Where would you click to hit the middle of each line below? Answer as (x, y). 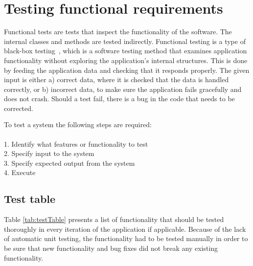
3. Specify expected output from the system (69, 163)
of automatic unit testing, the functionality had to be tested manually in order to (126, 238)
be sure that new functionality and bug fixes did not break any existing (111, 248)
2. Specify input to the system (49, 153)
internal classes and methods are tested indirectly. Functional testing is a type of (125, 41)
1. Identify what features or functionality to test (76, 144)
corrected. (19, 108)
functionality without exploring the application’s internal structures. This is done (126, 60)
